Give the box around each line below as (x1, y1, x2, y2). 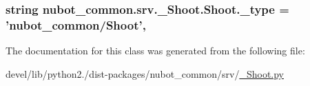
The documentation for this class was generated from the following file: (6, 43, 305, 58)
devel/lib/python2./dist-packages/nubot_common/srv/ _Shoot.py (6, 66, 285, 80)
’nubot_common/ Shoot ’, (6, 16, 146, 33)
